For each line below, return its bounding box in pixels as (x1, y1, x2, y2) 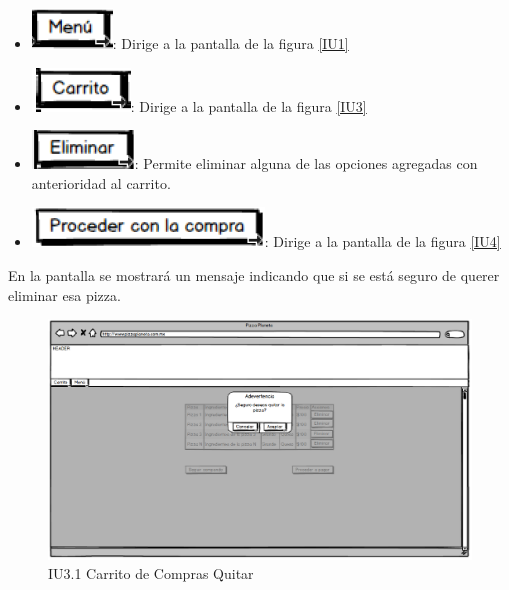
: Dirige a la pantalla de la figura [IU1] (112, 33, 349, 53)
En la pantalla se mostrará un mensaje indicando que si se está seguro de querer (8, 264, 500, 285)
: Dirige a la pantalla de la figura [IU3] (130, 95, 367, 116)
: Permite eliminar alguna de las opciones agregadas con (134, 153, 478, 174)
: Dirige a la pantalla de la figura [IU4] (264, 231, 501, 252)
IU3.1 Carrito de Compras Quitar (48, 563, 254, 584)
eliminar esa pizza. (8, 284, 121, 305)
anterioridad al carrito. (31, 172, 171, 193)
